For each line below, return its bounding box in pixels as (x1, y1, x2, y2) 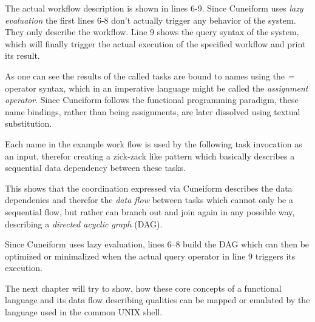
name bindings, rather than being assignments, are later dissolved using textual (5, 105, 300, 118)
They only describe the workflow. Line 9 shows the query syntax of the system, (5, 25, 299, 38)
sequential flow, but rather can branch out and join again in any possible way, (5, 205, 295, 218)
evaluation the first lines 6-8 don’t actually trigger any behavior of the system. (5, 13, 296, 26)
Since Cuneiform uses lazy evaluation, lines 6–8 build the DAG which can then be (5, 238, 310, 250)
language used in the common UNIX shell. (5, 306, 163, 318)
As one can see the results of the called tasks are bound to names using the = (5, 69, 294, 82)
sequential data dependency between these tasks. (5, 161, 186, 174)
